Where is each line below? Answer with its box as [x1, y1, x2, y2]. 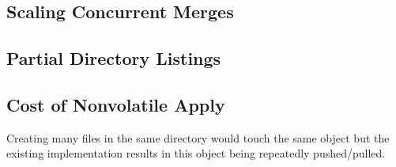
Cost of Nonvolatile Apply [6, 92, 225, 116]
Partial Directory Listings [6, 46, 221, 70]
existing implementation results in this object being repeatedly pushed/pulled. [6, 145, 386, 161]
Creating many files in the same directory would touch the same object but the [6, 129, 390, 146]
